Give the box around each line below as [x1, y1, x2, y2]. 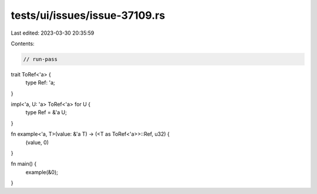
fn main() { [11, 160, 37, 168]
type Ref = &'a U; [25, 109, 67, 116]
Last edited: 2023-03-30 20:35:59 [11, 29, 95, 36]
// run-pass [23, 56, 58, 62]
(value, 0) [25, 139, 49, 146]
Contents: [11, 40, 35, 47]
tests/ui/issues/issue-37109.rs [11, 9, 166, 22]
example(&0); [25, 168, 59, 176]
